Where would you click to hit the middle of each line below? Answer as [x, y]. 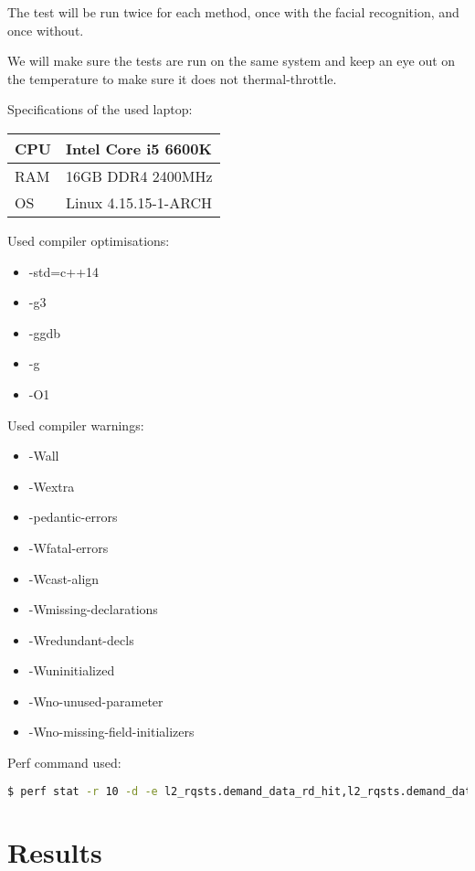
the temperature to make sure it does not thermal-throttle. [172, 78]
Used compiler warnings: [76, 425]
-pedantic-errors [73, 517]
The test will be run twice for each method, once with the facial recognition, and [233, 12]
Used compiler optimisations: [89, 240]
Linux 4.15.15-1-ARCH [139, 202]
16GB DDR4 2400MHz [139, 175]
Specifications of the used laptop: [100, 109]
